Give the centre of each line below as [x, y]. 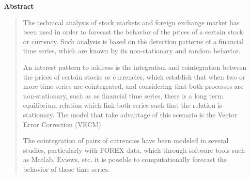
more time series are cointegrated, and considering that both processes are [133, 86]
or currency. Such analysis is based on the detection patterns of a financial [133, 41]
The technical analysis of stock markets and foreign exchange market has [131, 22]
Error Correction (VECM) [62, 124]
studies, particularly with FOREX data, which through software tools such [134, 150]
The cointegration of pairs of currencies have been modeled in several [126, 140]
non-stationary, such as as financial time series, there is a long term [123, 95]
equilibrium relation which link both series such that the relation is [123, 105]
